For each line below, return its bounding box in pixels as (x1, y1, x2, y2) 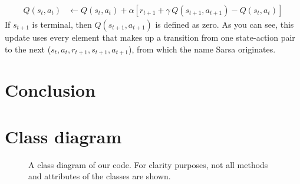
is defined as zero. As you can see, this (155, 18, 294, 31)
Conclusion (5, 78, 96, 102)
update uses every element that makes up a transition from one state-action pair (5, 31, 295, 44)
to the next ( (5, 42, 51, 55)
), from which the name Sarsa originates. (128, 42, 276, 55)
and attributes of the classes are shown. (28, 170, 171, 182)
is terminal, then (32, 18, 92, 31)
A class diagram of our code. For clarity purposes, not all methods (28, 158, 268, 170)
